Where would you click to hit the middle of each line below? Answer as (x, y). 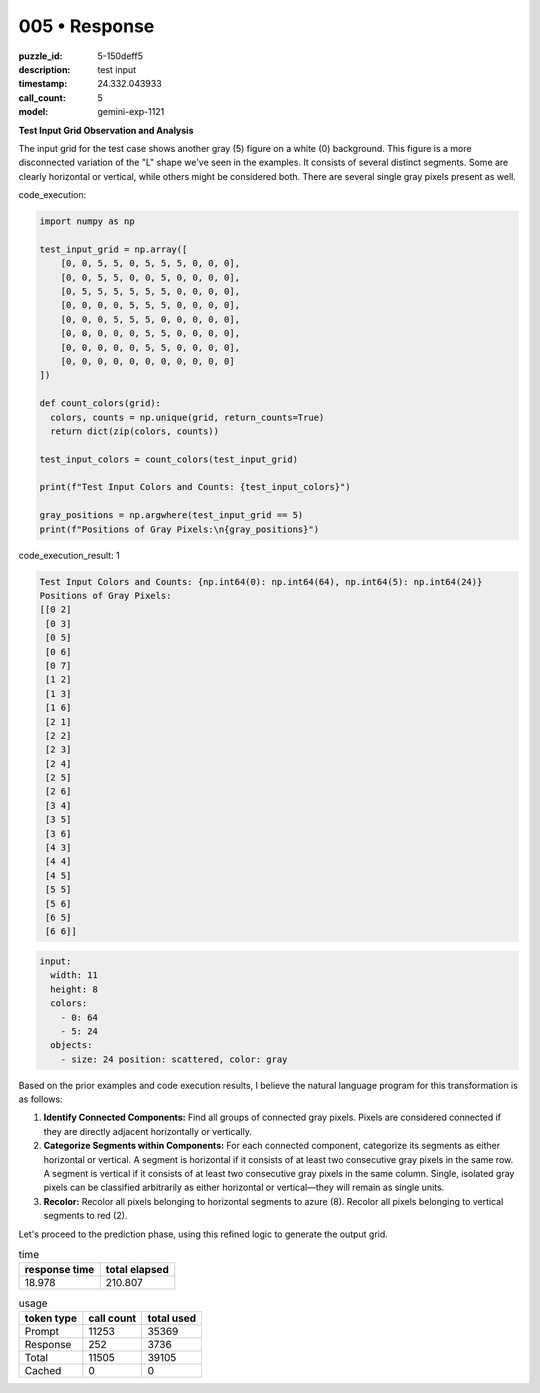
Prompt (42, 1331)
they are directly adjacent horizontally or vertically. (147, 1131)
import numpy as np (87, 221)
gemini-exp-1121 (131, 112)
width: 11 (74, 975)
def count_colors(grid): (100, 403)
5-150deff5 (120, 56)
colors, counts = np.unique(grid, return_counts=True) (187, 417)
